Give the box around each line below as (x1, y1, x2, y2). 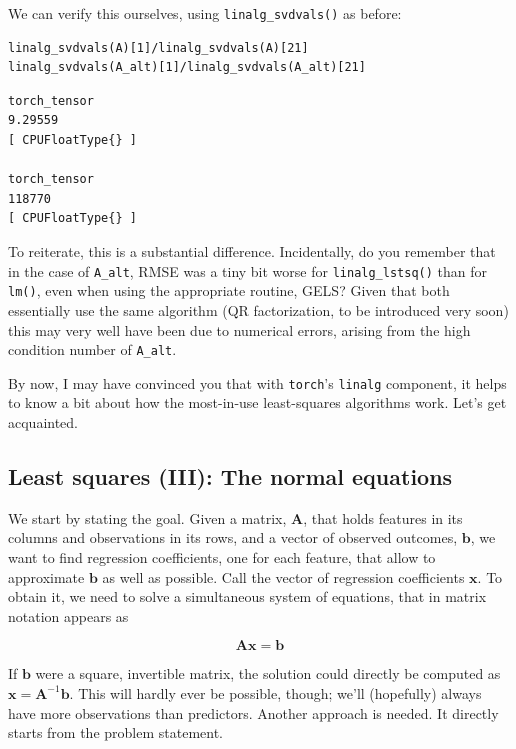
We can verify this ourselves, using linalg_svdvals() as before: (8, 3, 402, 23)
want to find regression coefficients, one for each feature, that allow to (8, 546, 436, 567)
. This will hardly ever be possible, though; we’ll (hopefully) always (69, 682, 482, 703)
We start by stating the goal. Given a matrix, (8, 507, 287, 528)
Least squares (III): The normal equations (8, 460, 453, 491)
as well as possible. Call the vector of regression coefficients (102, 566, 465, 587)
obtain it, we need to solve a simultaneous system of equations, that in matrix (8, 586, 487, 607)
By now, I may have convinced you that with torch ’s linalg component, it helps (8, 372, 507, 393)
